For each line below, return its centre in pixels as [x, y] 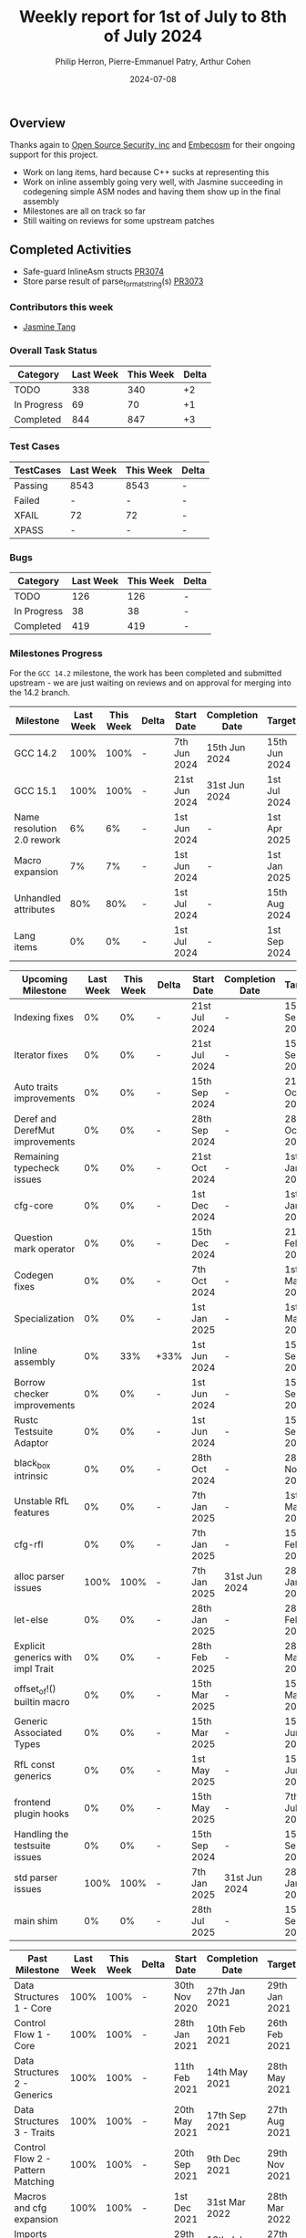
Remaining [36, 1156]
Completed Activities [71, 250]
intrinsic [31, 1476]
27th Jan [226, 1992]
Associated [38, 1733]
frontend [33, 1803]
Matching [34, 2181]
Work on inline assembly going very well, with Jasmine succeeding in [153, 182]
